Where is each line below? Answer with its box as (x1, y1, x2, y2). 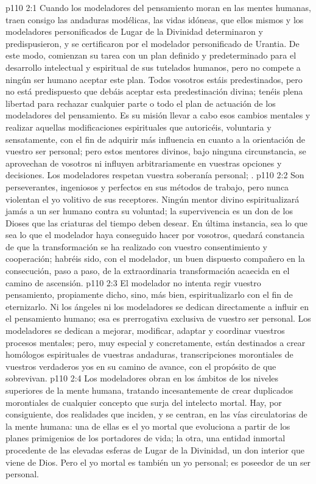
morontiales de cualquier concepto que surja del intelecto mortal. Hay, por (5, 396, 282, 408)
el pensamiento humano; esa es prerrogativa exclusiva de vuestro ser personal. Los (5, 312, 311, 325)
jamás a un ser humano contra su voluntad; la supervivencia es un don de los (5, 204, 293, 217)
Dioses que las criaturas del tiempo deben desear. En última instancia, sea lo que (5, 216, 308, 229)
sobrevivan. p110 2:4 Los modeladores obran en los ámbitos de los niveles (5, 372, 279, 385)
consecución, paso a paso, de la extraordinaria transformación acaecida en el (5, 264, 290, 277)
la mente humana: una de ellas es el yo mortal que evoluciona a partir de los (5, 419, 290, 432)
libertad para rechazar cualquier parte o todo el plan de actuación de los (5, 96, 276, 109)
